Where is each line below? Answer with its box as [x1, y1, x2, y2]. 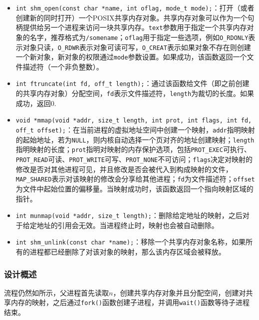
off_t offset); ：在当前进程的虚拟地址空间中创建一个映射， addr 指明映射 [15, 124, 255, 135]
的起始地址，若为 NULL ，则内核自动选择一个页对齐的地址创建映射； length [15, 134, 255, 144]
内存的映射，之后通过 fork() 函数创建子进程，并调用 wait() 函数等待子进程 [10, 297, 250, 307]
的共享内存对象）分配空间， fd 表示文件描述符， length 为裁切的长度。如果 [15, 88, 255, 98]
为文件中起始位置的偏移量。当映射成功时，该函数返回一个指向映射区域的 [15, 183, 254, 193]
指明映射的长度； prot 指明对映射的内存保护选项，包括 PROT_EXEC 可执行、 [15, 144, 251, 154]
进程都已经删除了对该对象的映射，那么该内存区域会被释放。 [29, 246, 226, 256]
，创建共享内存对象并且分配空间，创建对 [113, 287, 246, 297]
